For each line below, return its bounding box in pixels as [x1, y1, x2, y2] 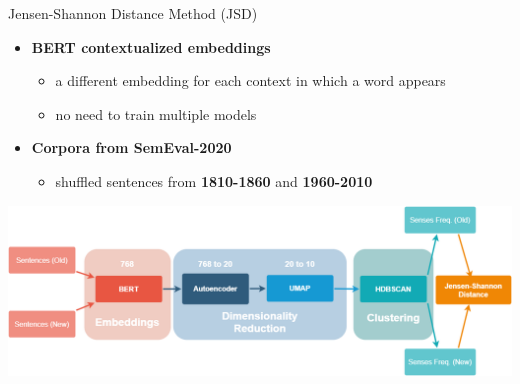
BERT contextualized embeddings [31, 36, 271, 57]
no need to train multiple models [55, 103, 257, 124]
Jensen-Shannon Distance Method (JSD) [8, 3, 258, 23]
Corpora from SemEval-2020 [31, 137, 232, 158]
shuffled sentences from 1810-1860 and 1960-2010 [55, 170, 373, 191]
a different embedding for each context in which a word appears [55, 70, 446, 91]
